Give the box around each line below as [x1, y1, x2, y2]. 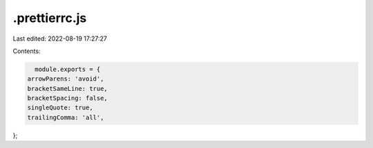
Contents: [12, 47, 41, 55]
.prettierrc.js [12, 10, 87, 25]
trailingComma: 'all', [27, 114, 104, 121]
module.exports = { [35, 65, 101, 73]
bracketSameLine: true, [27, 85, 108, 92]
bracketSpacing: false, [27, 94, 108, 103]
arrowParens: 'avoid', [27, 75, 104, 83]
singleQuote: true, [27, 104, 93, 112]
